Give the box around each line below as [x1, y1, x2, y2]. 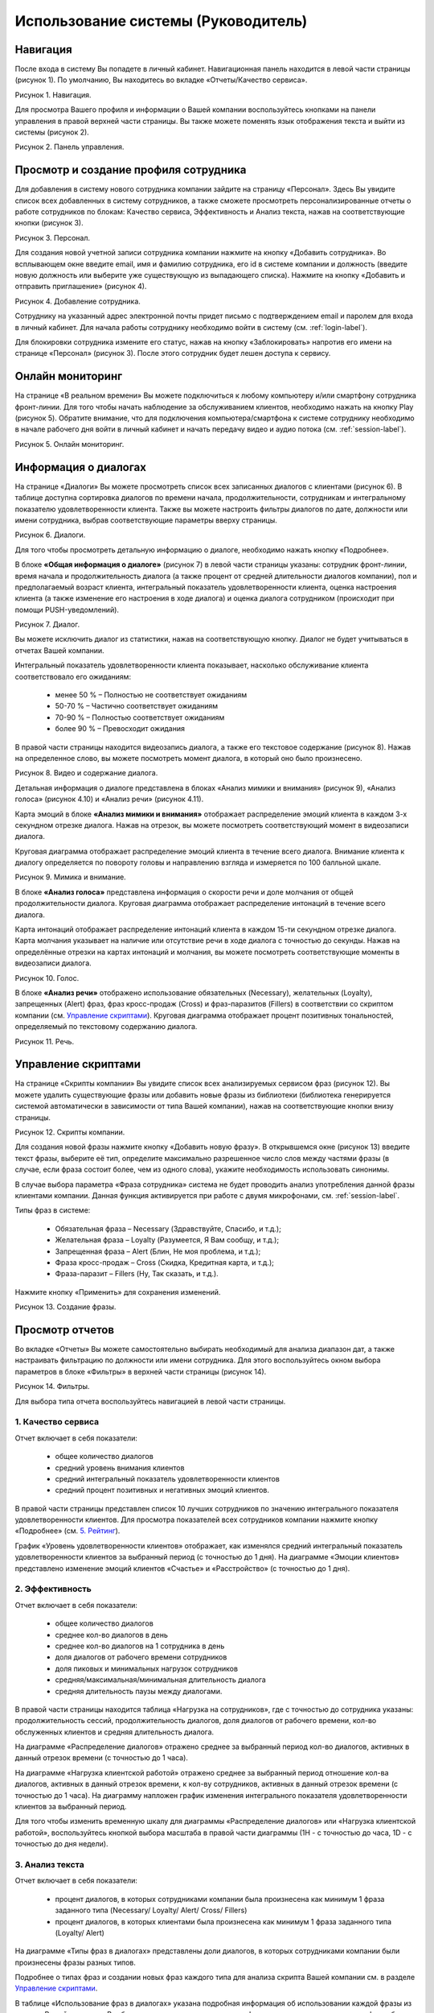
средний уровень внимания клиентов [55, 1462, 185, 1473]
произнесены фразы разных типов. [14, 1957, 136, 1967]
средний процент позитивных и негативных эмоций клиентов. [55, 1486, 269, 1495]
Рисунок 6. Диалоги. [14, 530, 86, 539]
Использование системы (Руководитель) [14, 12, 308, 30]
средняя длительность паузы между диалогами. [55, 1686, 223, 1696]
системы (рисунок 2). [14, 127, 90, 137]
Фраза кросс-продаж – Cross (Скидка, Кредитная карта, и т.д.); [55, 1257, 275, 1267]
